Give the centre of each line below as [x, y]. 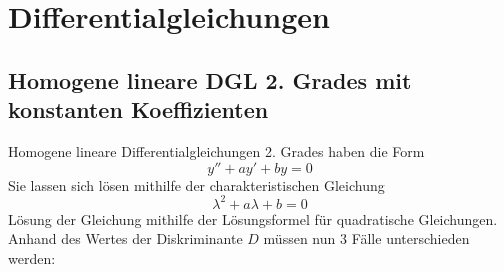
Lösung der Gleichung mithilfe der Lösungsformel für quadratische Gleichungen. [253, 218]
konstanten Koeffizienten [138, 109]
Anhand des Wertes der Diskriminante [125, 238]
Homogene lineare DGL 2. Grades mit [210, 79]
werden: [32, 257]
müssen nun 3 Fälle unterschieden [366, 238]
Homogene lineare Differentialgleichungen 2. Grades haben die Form [216, 150]
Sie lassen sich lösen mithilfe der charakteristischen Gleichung [196, 184]
